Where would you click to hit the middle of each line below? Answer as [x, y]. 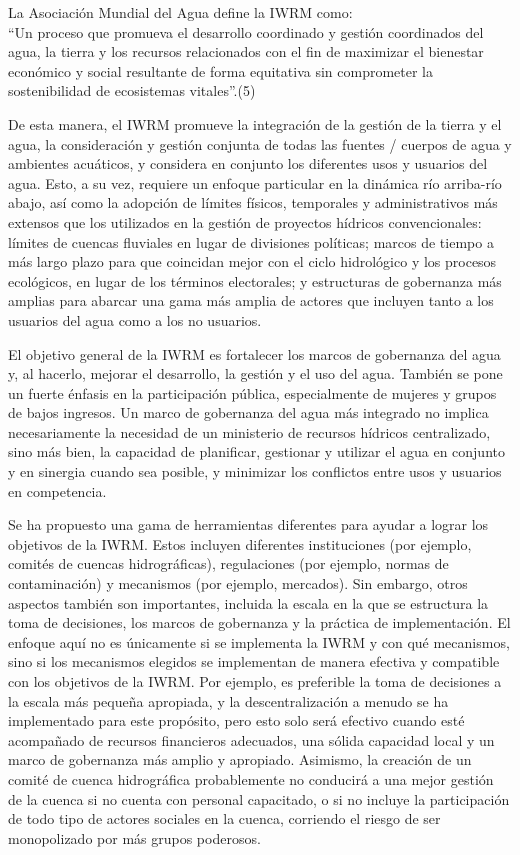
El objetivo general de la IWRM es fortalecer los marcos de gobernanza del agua [254, 353]
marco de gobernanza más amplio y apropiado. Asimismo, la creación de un [240, 759]
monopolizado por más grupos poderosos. [134, 837]
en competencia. [57, 490]
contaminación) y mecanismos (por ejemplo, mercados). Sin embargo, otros [238, 583]
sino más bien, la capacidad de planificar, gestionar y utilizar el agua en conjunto [256, 451]
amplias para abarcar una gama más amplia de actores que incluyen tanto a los [251, 300]
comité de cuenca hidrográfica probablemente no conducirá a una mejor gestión [251, 778]
